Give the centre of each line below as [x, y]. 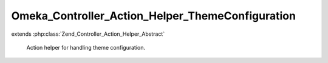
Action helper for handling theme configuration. [86, 47]
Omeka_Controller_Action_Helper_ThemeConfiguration [153, 16]
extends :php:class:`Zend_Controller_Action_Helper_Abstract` [88, 34]
